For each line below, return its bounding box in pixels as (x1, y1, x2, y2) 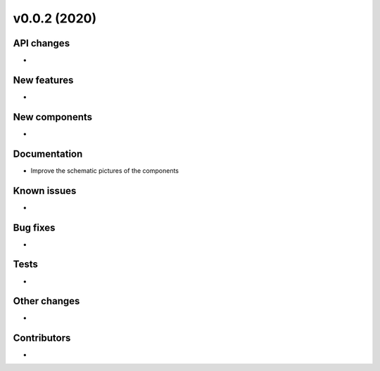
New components (13, 111, 93, 123)
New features (13, 74, 74, 86)
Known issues (13, 185, 77, 197)
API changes (13, 37, 70, 49)
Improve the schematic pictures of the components (30, 166, 179, 175)
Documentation (13, 148, 83, 160)
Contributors (13, 332, 71, 344)
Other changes (13, 295, 80, 307)
